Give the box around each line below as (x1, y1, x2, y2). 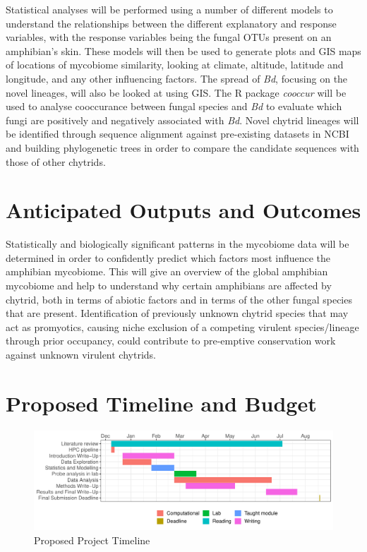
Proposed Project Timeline (34, 532, 150, 547)
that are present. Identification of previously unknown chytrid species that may (6, 306, 349, 320)
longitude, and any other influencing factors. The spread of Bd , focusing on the (6, 71, 348, 85)
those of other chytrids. (6, 154, 106, 169)
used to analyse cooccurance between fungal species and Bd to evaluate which (6, 99, 342, 114)
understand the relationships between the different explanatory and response (6, 16, 337, 30)
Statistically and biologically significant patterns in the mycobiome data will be (6, 236, 349, 251)
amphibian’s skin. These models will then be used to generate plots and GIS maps (6, 43, 361, 58)
